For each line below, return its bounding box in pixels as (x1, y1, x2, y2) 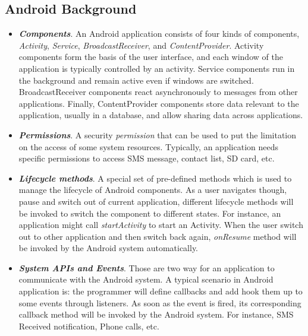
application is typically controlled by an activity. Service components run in (18, 62, 295, 74)
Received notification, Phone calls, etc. (18, 319, 159, 332)
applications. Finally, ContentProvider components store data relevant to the (18, 97, 299, 109)
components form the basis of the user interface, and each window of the (18, 50, 283, 63)
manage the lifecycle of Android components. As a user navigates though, (18, 183, 287, 196)
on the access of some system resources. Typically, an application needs (18, 140, 278, 153)
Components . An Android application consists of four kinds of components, (18, 27, 300, 40)
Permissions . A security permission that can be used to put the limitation (18, 128, 297, 141)
